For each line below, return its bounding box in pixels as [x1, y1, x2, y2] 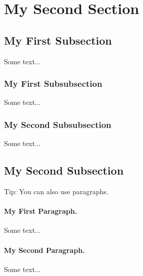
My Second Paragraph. [4, 244, 85, 255]
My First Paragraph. [4, 206, 77, 216]
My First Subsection [4, 32, 112, 48]
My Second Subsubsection [4, 118, 111, 130]
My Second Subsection [4, 163, 124, 178]
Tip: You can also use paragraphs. [4, 186, 108, 196]
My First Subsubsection [4, 77, 102, 90]
